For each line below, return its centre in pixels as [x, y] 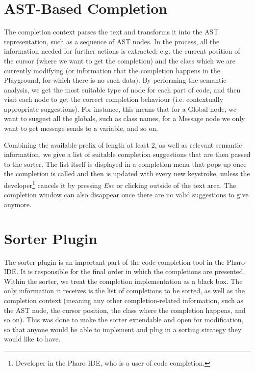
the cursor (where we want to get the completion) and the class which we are [120, 60]
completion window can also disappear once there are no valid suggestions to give [126, 195]
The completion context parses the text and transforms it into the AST [111, 32]
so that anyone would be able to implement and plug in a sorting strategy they [123, 329]
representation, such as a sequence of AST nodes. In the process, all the [112, 41]
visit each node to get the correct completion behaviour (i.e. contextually [114, 99]
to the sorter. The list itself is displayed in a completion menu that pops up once [125, 164]
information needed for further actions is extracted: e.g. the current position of [122, 51]
